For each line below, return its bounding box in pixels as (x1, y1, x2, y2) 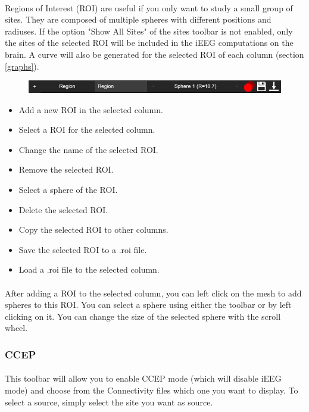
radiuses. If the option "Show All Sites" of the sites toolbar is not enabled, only (5, 24, 293, 37)
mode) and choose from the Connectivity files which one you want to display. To (5, 384, 298, 397)
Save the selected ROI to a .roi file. (18, 243, 147, 255)
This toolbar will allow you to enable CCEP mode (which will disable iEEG (5, 372, 282, 385)
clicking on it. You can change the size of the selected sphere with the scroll (5, 310, 281, 322)
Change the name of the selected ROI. (18, 143, 158, 155)
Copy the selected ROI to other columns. (18, 223, 168, 236)
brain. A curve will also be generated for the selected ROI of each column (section (5, 48, 304, 60)
